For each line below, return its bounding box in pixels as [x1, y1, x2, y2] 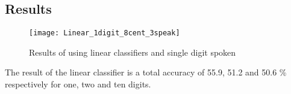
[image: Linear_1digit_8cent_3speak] [29, 29, 180, 38]
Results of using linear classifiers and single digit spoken [29, 46, 236, 58]
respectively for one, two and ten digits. [5, 78, 151, 90]
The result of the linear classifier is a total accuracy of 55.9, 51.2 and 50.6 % [5, 66, 287, 78]
